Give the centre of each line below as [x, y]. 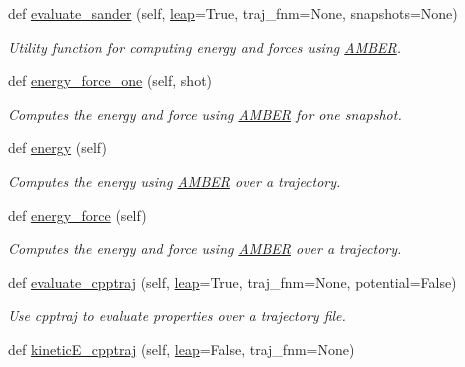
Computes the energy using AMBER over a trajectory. [174, 180]
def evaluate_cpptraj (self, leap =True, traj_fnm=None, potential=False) [232, 281]
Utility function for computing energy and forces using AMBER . [205, 46]
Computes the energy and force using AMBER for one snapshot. [205, 113]
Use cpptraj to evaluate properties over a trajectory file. [177, 315]
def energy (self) [57, 147]
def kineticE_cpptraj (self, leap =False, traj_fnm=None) [181, 348]
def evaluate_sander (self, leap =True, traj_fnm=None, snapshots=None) [233, 13]
